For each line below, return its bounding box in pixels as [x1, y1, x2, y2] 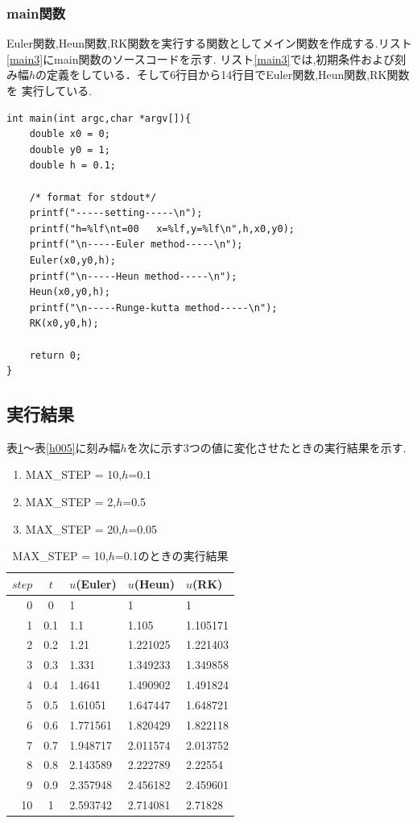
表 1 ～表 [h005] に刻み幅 [6, 439, 121, 455]
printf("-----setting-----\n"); [29, 207, 203, 219]
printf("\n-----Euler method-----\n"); [29, 239, 243, 251]
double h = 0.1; [29, 160, 117, 172]
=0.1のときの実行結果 [114, 547, 229, 564]
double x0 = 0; [29, 128, 110, 140]
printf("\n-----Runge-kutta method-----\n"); [29, 301, 278, 314]
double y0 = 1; [29, 143, 110, 156]
